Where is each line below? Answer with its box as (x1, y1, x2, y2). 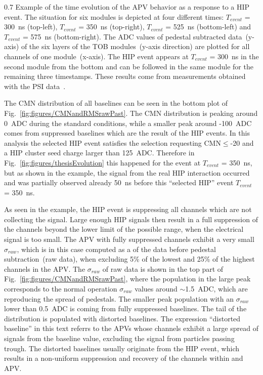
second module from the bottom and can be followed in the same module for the (4, 61, 253, 71)
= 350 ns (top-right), (78, 21, 145, 32)
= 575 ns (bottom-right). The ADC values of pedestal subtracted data (22, 31, 242, 41)
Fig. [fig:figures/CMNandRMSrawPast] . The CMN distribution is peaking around (4, 107, 258, 118)
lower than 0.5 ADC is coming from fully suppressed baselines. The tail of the (4, 303, 247, 314)
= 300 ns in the (209, 51, 259, 61)
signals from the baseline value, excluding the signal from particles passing (4, 333, 235, 343)
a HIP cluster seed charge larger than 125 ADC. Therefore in (4, 147, 195, 158)
